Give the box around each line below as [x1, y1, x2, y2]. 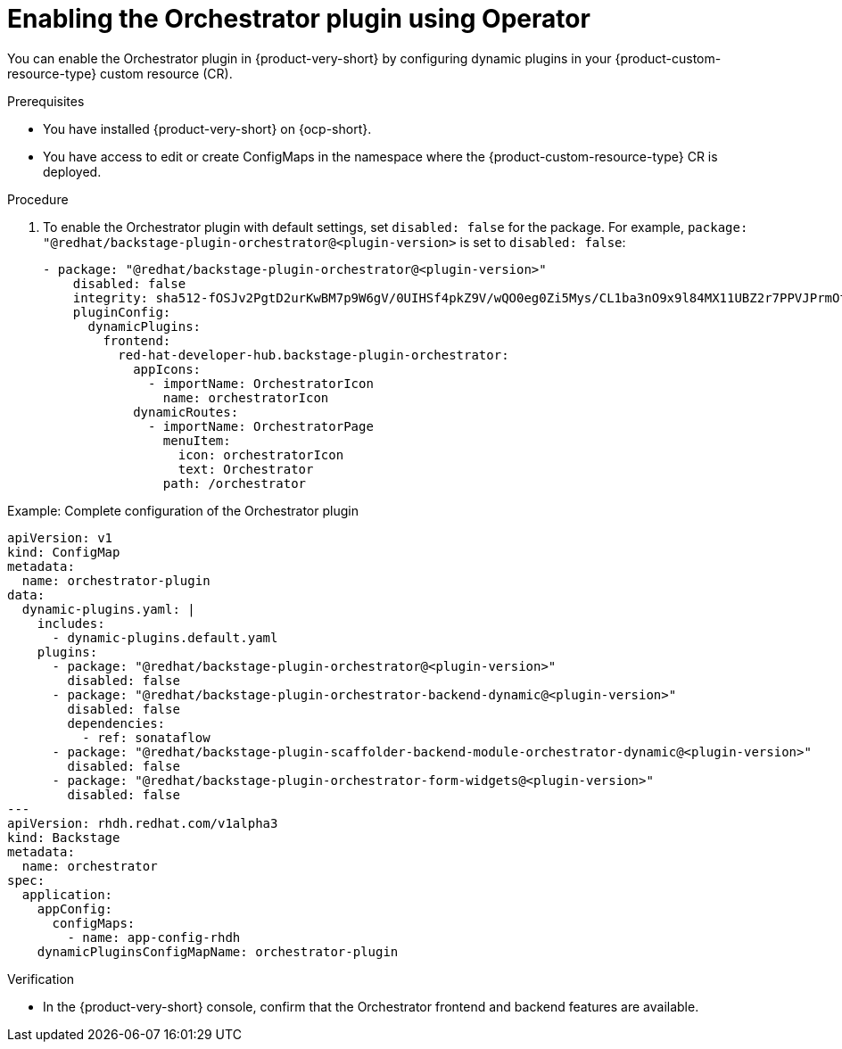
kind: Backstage [7, 830, 120, 845]
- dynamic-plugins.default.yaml [52, 630, 278, 645]
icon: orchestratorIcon [177, 447, 344, 462]
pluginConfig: [72, 304, 171, 319]
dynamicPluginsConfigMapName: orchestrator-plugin [37, 944, 399, 959]
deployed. [43, 163, 102, 179]
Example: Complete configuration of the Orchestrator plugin [7, 502, 359, 518]
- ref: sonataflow [82, 730, 210, 745]
